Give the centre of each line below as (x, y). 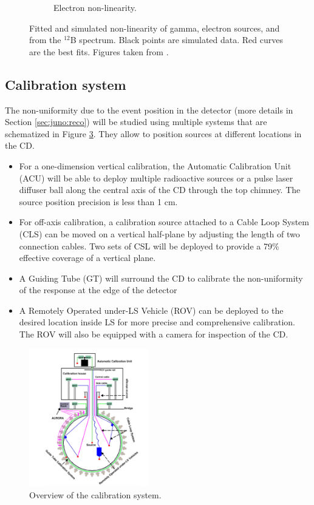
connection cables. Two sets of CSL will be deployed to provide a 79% (149, 246)
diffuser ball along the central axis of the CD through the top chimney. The (160, 190)
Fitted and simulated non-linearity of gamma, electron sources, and (155, 28)
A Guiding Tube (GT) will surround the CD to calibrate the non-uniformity (161, 278)
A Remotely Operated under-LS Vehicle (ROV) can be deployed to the (151, 310)
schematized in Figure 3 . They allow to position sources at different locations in (153, 133)
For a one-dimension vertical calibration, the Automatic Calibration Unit (155, 165)
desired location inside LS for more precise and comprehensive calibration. (157, 322)
